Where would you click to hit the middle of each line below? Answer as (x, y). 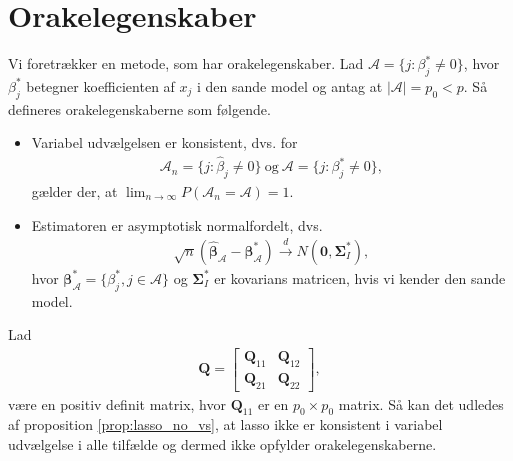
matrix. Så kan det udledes (421, 403)
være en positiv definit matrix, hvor (117, 403)
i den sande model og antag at (290, 85)
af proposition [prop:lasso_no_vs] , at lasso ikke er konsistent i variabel (225, 424)
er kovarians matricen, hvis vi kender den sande (360, 277)
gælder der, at (74, 190)
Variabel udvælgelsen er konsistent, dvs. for (164, 142)
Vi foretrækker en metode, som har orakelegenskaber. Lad (186, 63)
